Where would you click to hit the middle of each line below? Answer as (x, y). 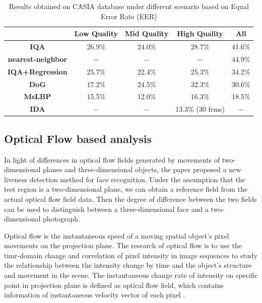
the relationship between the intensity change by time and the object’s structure (128, 265)
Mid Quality (147, 33)
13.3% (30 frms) (200, 109)
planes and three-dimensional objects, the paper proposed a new (142, 169)
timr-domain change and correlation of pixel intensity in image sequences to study (131, 255)
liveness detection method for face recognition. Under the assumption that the (125, 179)
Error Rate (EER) (129, 16)
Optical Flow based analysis (78, 138)
